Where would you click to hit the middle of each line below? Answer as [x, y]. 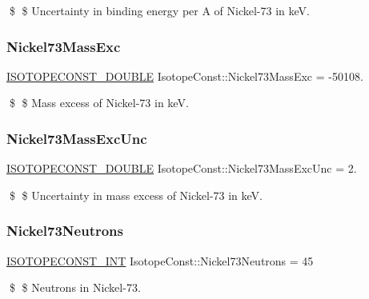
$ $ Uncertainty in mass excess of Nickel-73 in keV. [136, 195]
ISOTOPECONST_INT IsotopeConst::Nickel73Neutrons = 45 [160, 260]
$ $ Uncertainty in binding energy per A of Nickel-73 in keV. [159, 10]
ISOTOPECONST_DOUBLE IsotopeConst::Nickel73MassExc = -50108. [185, 76]
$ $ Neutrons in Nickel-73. [75, 287]
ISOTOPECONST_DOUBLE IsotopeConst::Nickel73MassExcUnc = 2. [182, 168]
